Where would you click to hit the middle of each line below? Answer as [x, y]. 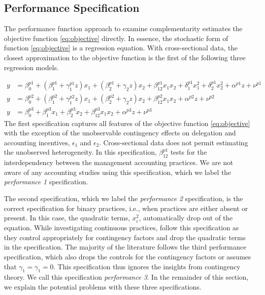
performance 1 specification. [46, 182]
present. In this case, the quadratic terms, [67, 218]
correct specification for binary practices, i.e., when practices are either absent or [126, 208]
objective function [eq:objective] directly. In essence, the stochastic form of [116, 38]
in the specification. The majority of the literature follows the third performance [125, 247]
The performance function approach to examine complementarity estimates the [123, 28]
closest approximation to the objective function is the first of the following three [125, 57]
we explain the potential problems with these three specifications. [103, 287]
